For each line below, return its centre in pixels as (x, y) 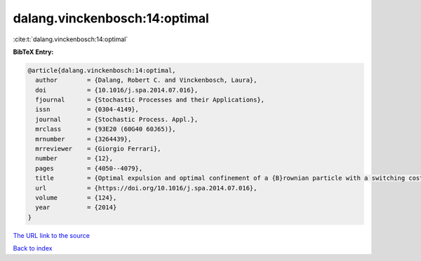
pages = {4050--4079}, (89, 168)
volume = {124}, (76, 198)
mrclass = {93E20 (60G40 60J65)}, (106, 129)
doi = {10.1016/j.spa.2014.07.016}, (117, 90)
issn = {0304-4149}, (87, 110)
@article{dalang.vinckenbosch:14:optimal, (102, 70)
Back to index (33, 248)
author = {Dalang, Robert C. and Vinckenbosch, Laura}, (146, 80)
